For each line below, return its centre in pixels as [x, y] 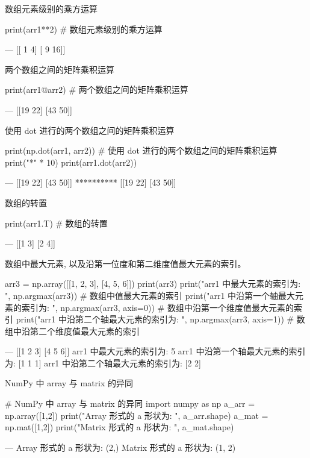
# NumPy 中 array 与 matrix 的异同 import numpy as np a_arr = [130, 403]
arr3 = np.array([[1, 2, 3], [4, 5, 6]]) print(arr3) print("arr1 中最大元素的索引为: [153, 284]
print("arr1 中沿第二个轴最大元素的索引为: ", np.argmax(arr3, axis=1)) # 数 [160, 319]
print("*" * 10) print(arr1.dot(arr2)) [71, 162]
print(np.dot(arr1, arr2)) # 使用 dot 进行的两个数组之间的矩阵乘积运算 [141, 150]
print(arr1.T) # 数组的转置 [56, 223]
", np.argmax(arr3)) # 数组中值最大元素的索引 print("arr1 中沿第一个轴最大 [150, 295]
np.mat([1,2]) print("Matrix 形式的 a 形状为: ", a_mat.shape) [119, 427]
